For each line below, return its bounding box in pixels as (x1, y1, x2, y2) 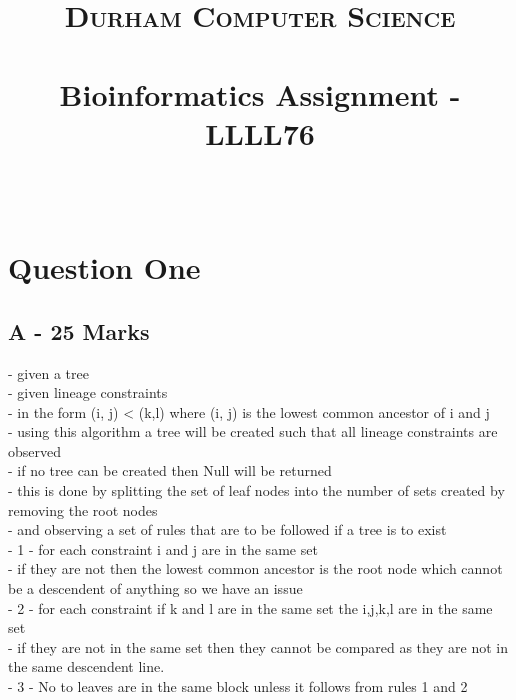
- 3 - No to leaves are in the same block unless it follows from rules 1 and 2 (8, 676, 468, 697)
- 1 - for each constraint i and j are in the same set (8, 538, 318, 559)
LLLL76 (205, 112, 315, 153)
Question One (8, 247, 201, 288)
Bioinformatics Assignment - (59, 73, 461, 114)
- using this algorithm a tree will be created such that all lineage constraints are (8, 421, 498, 442)
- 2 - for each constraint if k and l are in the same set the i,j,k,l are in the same (8, 597, 493, 618)
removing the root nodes (8, 499, 158, 520)
